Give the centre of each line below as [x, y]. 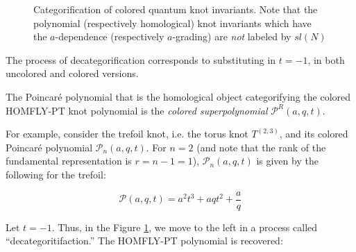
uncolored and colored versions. [72, 73]
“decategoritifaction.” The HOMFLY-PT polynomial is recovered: [144, 241]
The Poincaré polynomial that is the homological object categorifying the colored [178, 96]
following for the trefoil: [56, 174]
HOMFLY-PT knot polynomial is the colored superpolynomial [137, 110]
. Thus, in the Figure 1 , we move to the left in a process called [185, 227]
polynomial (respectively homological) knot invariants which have [172, 23]
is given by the [287, 161]
